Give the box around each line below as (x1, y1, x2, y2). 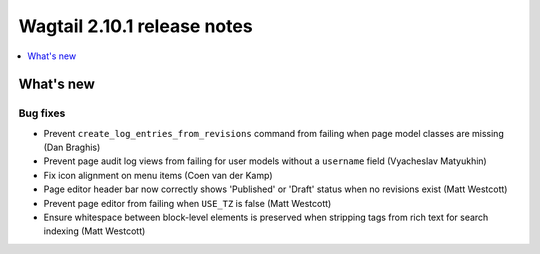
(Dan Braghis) (43, 141, 101, 154)
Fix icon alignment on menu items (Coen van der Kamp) (43, 169, 274, 181)
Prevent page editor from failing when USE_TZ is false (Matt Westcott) (43, 197, 332, 209)
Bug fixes (18, 106, 66, 120)
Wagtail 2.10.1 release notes (18, 15, 254, 37)
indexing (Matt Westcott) (43, 225, 146, 237)
